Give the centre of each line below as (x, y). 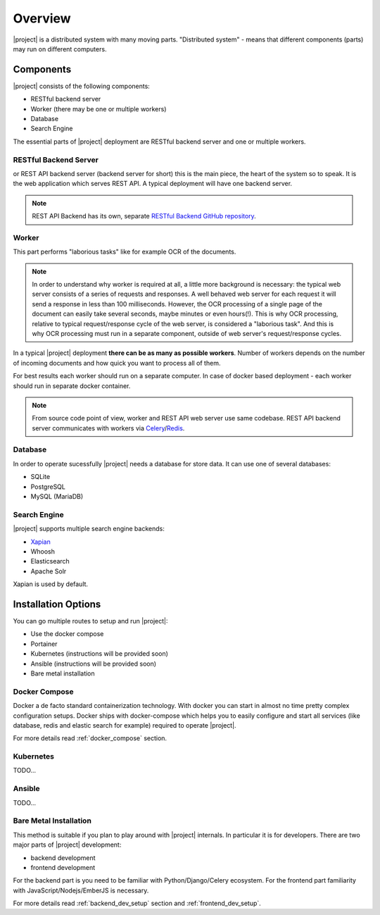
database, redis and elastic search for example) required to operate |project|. (125, 725)
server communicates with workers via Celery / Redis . (108, 428)
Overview (42, 18)
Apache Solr (49, 571)
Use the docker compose (67, 634)
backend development (63, 858)
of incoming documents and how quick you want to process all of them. (117, 363)
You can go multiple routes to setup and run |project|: (90, 621)
